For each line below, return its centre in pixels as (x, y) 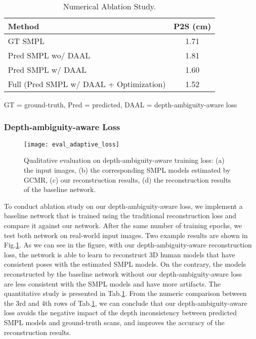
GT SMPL (26, 41)
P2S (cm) (192, 26)
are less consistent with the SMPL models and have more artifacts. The (112, 283)
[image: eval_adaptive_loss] (72, 144)
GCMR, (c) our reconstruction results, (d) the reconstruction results (128, 179)
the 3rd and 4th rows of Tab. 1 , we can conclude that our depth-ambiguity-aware (126, 303)
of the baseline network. (60, 189)
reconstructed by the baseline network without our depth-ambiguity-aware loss (123, 274)
